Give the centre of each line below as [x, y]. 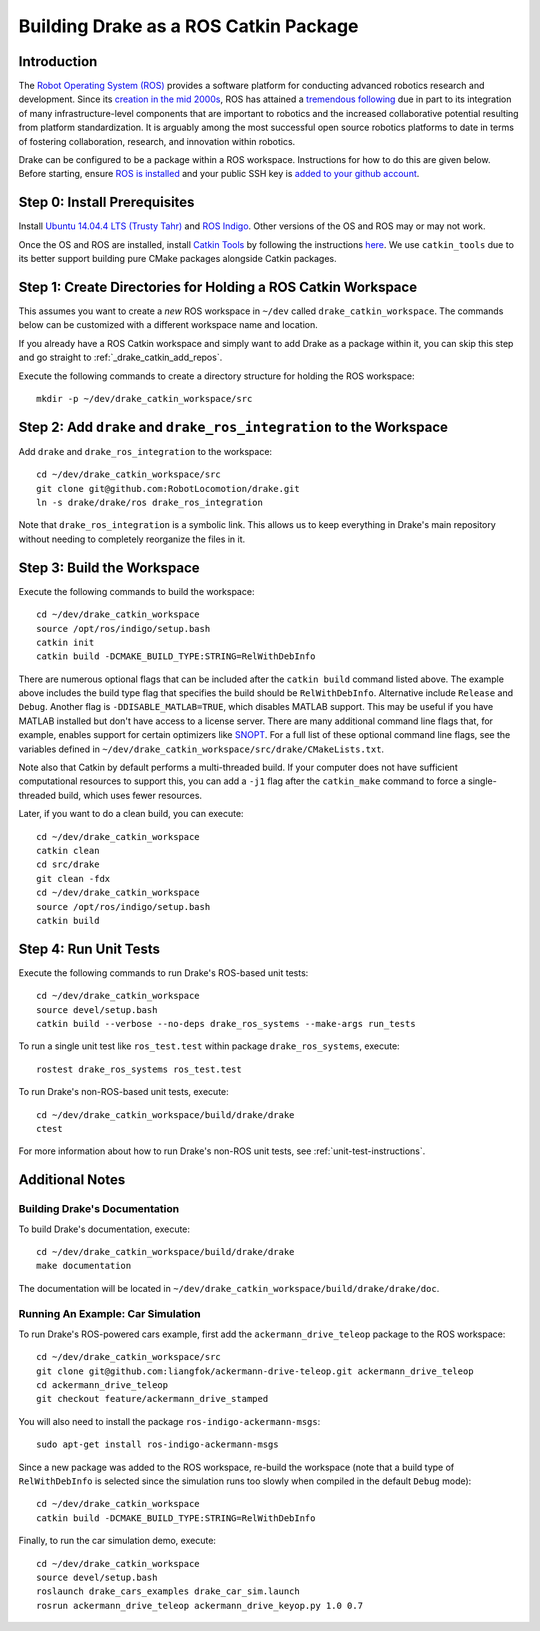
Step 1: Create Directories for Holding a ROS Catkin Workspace [218, 286]
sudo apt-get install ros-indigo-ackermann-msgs [157, 1444]
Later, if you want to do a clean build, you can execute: [131, 814]
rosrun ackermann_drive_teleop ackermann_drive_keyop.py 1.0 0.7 [200, 1605]
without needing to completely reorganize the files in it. [132, 539]
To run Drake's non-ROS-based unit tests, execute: [123, 1092]
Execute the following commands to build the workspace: [136, 591]
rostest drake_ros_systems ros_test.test [139, 1069]
